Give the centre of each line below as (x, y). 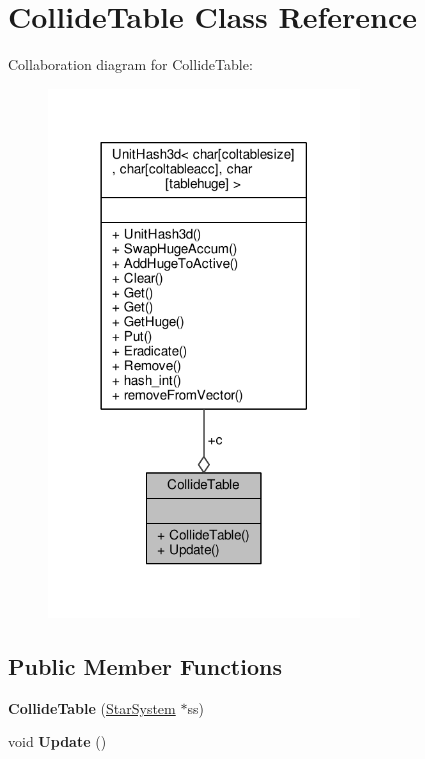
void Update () (57, 741)
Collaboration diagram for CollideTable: (130, 64)
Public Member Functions (145, 666)
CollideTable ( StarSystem (92, 707)
